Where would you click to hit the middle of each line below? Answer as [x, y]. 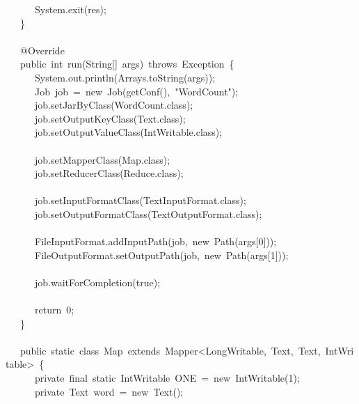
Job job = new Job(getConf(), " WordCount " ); [136, 91]
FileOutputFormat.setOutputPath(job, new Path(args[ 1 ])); [161, 255]
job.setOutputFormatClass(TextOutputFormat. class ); [148, 213]
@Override [42, 50]
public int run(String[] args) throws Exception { [127, 64]
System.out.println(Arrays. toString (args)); [125, 77]
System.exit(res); [70, 9]
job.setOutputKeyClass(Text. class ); [110, 118]
